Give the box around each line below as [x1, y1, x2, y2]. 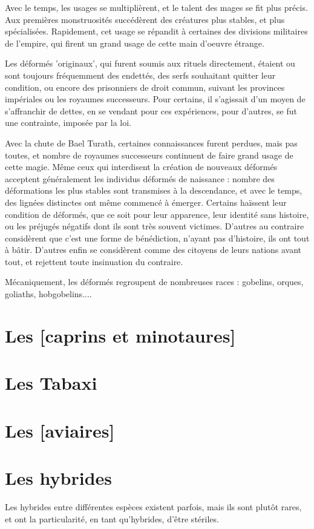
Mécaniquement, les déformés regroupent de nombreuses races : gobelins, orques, [5, 275, 304, 288]
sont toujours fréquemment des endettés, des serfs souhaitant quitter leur [5, 68, 276, 81]
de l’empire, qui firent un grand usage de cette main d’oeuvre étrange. [5, 36, 264, 49]
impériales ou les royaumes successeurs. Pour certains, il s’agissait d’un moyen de [5, 93, 306, 105]
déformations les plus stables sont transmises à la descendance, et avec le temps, [5, 184, 303, 197]
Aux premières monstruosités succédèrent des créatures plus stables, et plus [5, 13, 285, 25]
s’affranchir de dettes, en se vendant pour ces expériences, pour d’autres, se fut [5, 104, 297, 117]
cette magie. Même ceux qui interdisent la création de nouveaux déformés [5, 160, 278, 173]
